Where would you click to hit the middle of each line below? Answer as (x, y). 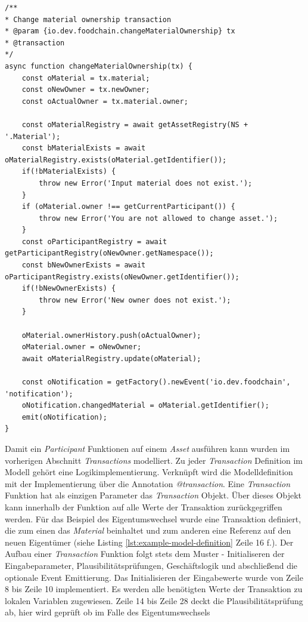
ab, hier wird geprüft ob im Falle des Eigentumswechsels (108, 612)
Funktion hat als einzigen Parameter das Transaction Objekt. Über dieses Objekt (153, 495)
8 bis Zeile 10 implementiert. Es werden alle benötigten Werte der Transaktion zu (154, 589)
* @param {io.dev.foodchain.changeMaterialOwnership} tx (120, 31)
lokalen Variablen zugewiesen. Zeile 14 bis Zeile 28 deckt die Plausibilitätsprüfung (154, 600)
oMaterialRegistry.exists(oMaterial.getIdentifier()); (116, 160)
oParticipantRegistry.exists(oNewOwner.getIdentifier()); (122, 277)
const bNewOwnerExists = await (84, 265)
